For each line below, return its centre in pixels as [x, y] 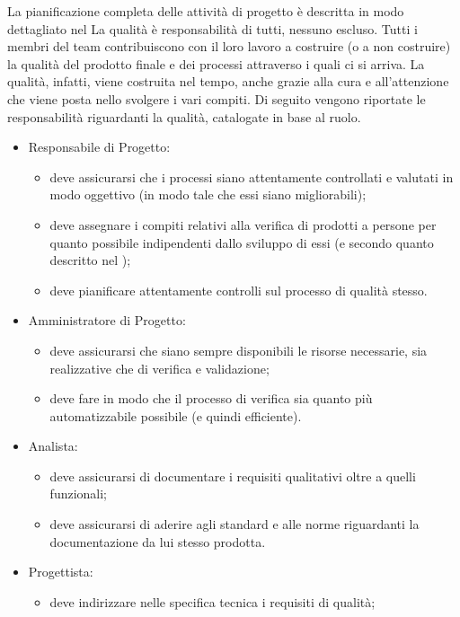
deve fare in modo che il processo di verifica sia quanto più [211, 398]
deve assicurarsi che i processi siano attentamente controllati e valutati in [252, 176]
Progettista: [61, 572]
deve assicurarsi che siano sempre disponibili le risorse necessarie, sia [239, 350]
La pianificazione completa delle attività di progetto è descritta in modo [206, 11]
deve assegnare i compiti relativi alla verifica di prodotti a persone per [243, 224]
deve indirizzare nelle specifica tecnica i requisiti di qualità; [212, 601]
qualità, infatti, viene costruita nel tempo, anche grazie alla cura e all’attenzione [228, 81]
